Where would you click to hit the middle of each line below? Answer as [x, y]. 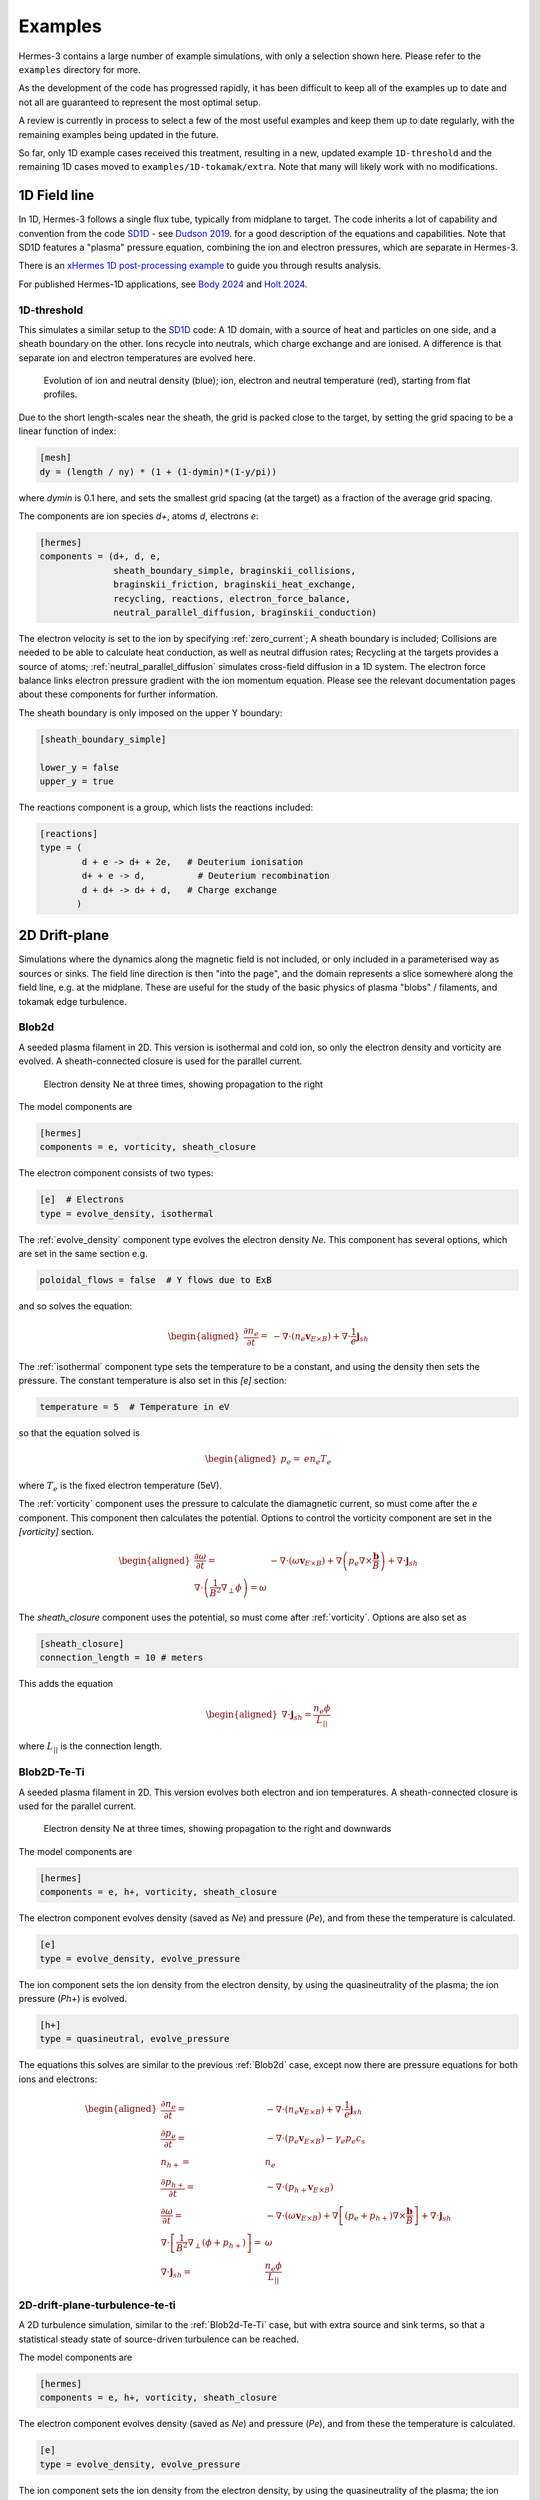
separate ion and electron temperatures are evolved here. [137, 357]
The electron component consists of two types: [116, 1173]
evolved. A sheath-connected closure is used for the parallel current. [160, 1061]
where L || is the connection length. [90, 1747]
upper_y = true [76, 781]
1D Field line [56, 195]
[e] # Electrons [82, 1199]
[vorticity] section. [56, 1531]
